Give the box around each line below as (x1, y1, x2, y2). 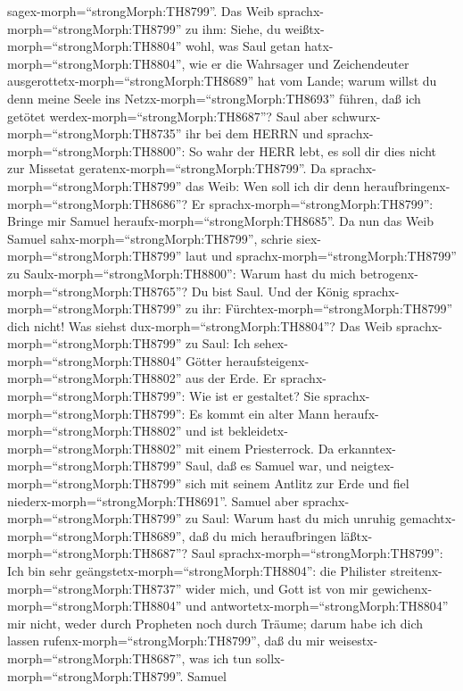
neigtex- (351, 456, 394, 475)
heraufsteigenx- (226, 351, 310, 370)
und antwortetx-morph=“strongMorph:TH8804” (186, 596, 449, 615)
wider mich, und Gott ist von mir (186, 579, 368, 597)
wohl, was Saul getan (186, 37, 301, 55)
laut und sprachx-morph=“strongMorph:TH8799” (186, 246, 457, 265)
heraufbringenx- (363, 176, 451, 195)
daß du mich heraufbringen (189, 526, 337, 545)
